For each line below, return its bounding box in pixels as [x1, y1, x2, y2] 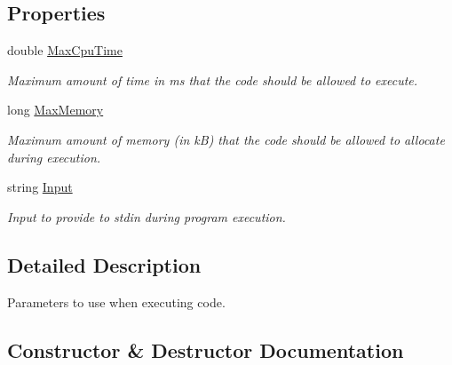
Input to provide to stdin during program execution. [7, 207, 286, 226]
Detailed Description [7, 250, 202, 278]
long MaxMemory [7, 100, 104, 119]
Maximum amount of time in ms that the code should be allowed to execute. [7, 70, 418, 89]
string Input [7, 178, 73, 196]
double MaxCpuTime [7, 41, 123, 60]
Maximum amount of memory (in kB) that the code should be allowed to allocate [7, 130, 445, 148]
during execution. [7, 147, 101, 166]
